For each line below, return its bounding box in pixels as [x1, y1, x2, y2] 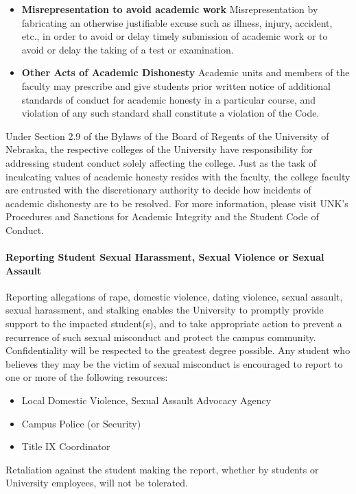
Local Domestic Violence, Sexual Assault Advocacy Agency [21, 393, 272, 408]
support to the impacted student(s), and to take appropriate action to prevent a [5, 316, 342, 331]
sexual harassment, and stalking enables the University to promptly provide [5, 303, 324, 317]
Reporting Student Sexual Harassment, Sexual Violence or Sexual [5, 250, 324, 264]
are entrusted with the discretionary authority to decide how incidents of [5, 183, 311, 197]
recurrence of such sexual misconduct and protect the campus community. [5, 329, 316, 344]
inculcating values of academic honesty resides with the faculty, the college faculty [5, 169, 351, 183]
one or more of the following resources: [5, 370, 168, 384]
